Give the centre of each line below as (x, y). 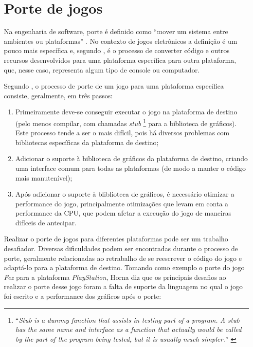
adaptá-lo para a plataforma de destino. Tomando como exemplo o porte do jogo (124, 267)
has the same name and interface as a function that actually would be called (128, 329)
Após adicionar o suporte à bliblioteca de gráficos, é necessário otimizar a (125, 194)
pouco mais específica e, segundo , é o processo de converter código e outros (117, 50)
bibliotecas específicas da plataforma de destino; (87, 142)
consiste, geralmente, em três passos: (58, 95)
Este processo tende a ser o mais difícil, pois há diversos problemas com (122, 133)
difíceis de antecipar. (46, 222)
